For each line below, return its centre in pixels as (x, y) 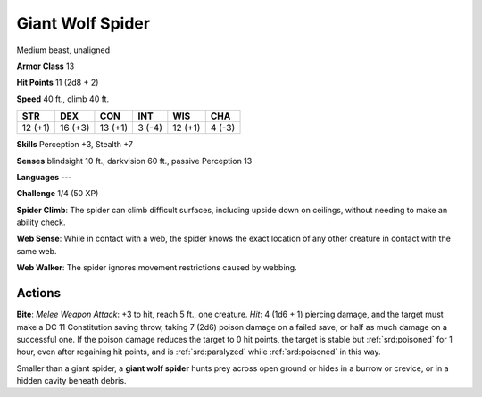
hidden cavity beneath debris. (71, 381)
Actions (39, 293)
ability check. (41, 222)
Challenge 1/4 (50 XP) (58, 194)
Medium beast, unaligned (63, 50)
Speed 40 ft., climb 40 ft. (63, 99)
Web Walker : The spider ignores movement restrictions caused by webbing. (157, 268)
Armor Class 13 (46, 66)
